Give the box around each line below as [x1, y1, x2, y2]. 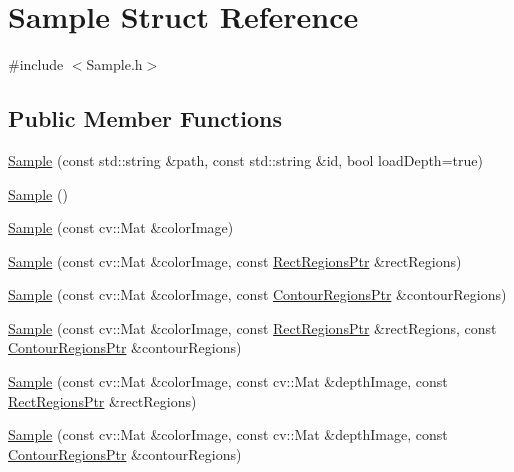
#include [8, 54, 64, 75]
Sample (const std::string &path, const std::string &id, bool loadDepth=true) [8, 149, 483, 170]
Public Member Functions [8, 103, 282, 134]
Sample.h [86, 54, 143, 75]
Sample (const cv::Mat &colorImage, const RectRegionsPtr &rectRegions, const [8, 317, 497, 338]
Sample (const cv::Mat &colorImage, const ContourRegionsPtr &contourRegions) [8, 284, 507, 305]
